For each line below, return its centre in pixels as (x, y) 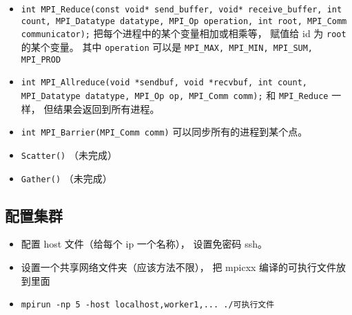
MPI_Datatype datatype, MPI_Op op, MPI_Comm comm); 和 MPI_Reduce (175, 95)
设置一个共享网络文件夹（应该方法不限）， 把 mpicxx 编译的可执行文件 (179, 267)
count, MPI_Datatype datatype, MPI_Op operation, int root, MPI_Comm (184, 21)
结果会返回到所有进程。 (106, 108)
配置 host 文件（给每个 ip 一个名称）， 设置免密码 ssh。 (144, 244)
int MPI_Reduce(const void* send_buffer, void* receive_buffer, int (182, 10)
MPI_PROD (41, 59)
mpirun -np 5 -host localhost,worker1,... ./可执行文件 (148, 305)
